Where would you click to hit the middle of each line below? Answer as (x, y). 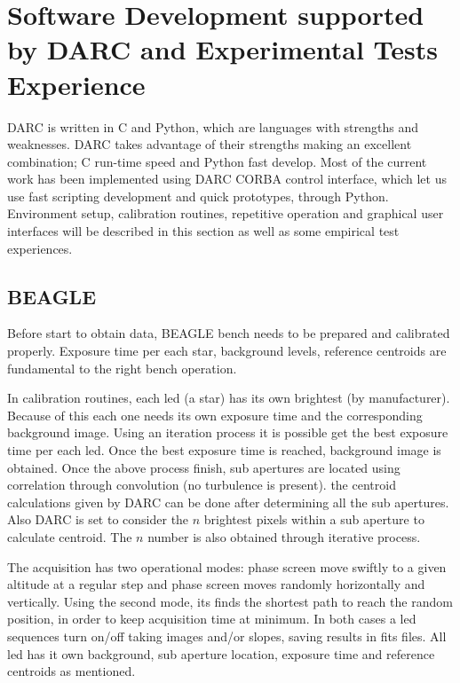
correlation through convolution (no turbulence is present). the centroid (202, 485)
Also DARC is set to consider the (98, 519)
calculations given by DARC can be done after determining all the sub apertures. (228, 502)
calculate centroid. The (70, 536)
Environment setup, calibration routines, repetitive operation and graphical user (226, 213)
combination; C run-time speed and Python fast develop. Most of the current (217, 161)
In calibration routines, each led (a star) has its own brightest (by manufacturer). (229, 398)
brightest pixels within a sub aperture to (314, 519)
